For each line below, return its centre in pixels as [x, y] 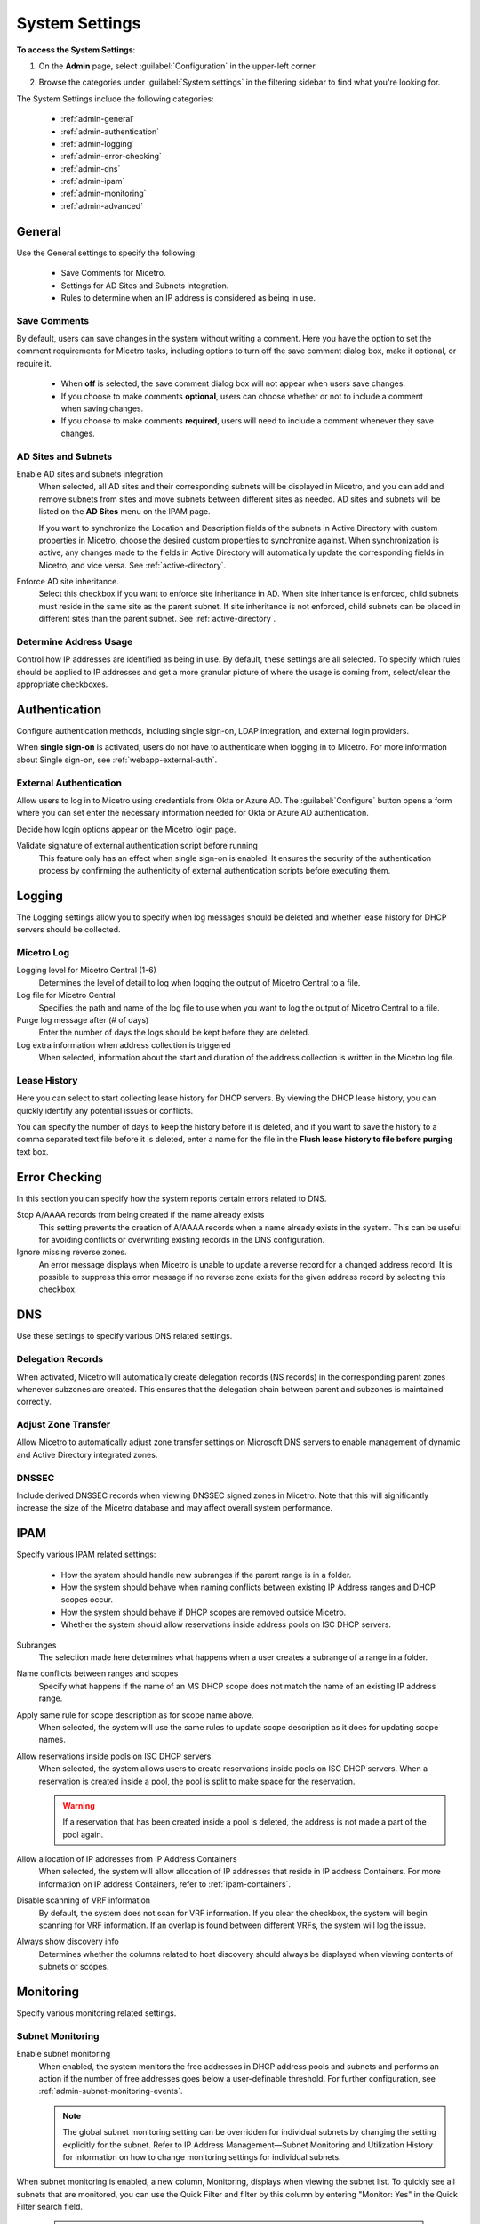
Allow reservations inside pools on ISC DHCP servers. [115, 1756]
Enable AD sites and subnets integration [90, 474]
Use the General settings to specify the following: [107, 253]
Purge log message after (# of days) [83, 1019]
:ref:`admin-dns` [91, 168]
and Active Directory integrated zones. [87, 1454]
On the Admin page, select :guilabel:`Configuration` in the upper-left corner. [178, 66]
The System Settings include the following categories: [115, 99]
